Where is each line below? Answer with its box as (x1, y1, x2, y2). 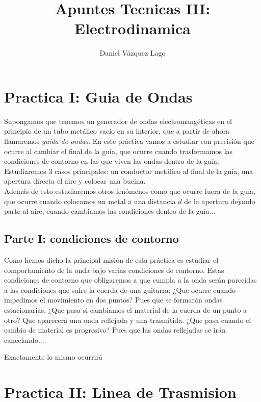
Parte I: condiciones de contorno (4, 231, 179, 246)
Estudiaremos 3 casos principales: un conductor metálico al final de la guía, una (4, 165, 253, 176)
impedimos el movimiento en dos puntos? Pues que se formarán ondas (4, 294, 223, 305)
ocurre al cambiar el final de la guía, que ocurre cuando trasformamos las (4, 145, 233, 156)
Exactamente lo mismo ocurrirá (4, 351, 102, 362)
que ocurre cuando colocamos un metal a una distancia (4, 195, 176, 206)
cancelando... (4, 334, 44, 345)
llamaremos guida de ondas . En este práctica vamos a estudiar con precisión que (4, 136, 254, 146)
